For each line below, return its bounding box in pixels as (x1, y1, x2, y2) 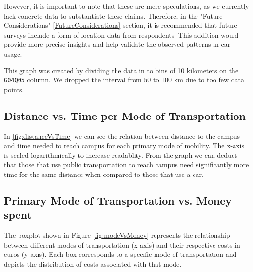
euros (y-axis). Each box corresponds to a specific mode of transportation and (4, 249, 237, 259)
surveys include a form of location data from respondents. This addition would (4, 29, 239, 39)
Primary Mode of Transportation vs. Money (4, 193, 232, 208)
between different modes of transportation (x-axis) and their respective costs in (4, 239, 240, 250)
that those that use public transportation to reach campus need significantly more (4, 159, 249, 170)
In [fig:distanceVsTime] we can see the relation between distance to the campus (4, 131, 240, 141)
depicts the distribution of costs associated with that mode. (4, 258, 182, 269)
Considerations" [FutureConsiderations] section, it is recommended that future (4, 20, 237, 30)
